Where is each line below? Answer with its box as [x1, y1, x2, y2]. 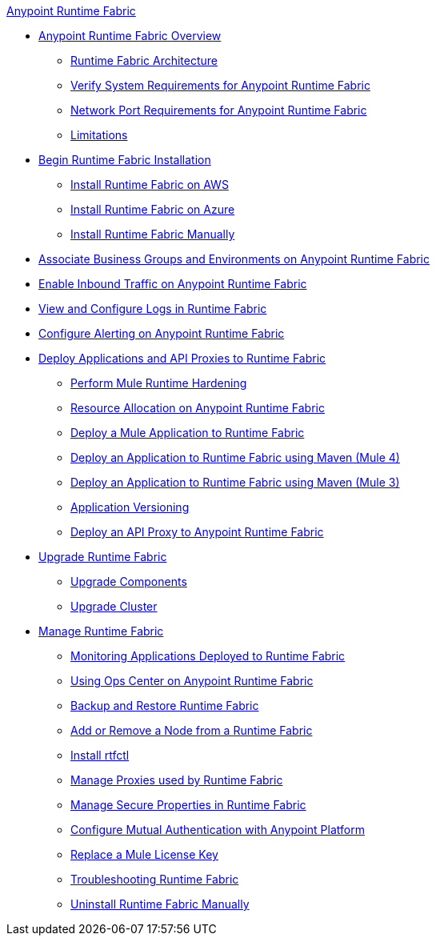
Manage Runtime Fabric [38, 624, 164, 638]
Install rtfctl [70, 748, 130, 762]
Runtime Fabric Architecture [70, 54, 218, 67]
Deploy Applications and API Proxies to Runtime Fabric [38, 351, 326, 365]
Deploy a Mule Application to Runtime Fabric [70, 426, 305, 439]
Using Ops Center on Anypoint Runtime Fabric [70, 674, 314, 687]
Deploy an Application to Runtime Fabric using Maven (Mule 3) [70, 475, 400, 489]
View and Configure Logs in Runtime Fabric [38, 302, 267, 315]
